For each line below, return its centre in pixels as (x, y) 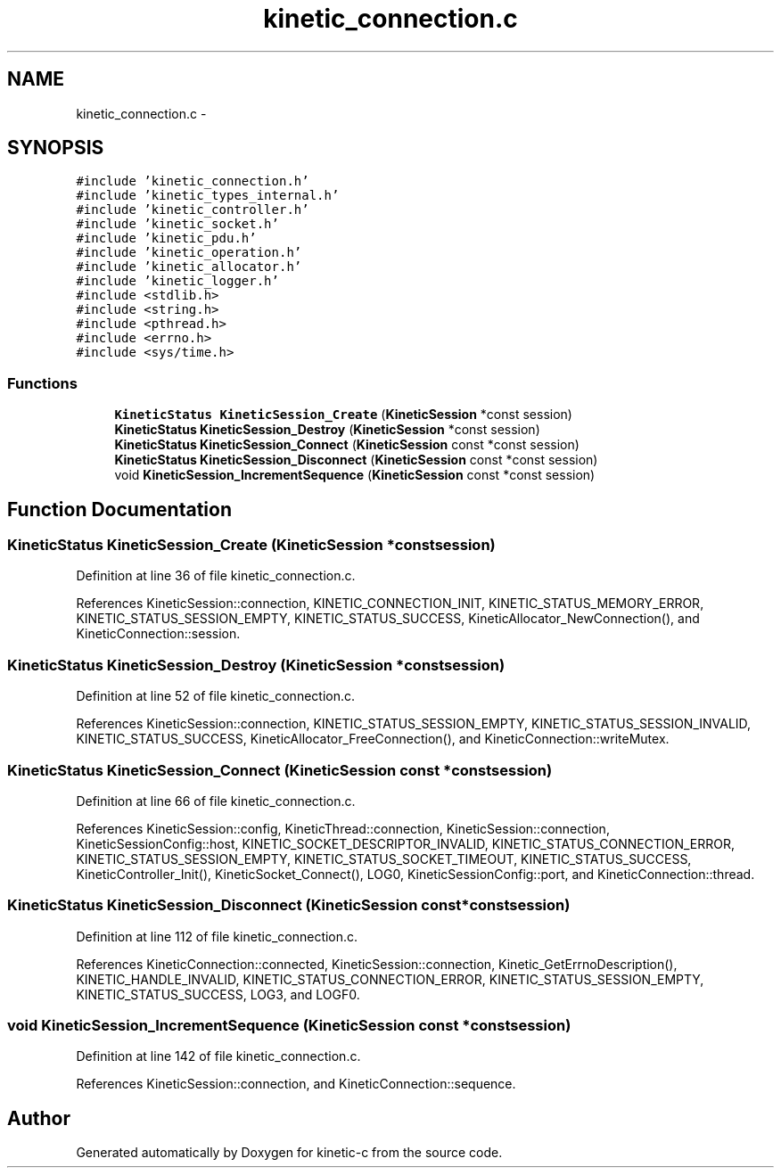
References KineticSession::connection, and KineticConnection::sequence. (296, 1084)
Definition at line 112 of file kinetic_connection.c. (217, 936)
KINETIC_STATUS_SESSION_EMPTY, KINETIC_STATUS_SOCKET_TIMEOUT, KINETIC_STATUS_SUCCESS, (384, 859)
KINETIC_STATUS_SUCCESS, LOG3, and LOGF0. (218, 994)
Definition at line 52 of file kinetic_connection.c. (216, 696)
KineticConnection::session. (158, 634)
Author (39, 1118)
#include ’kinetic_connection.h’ (193, 181)
